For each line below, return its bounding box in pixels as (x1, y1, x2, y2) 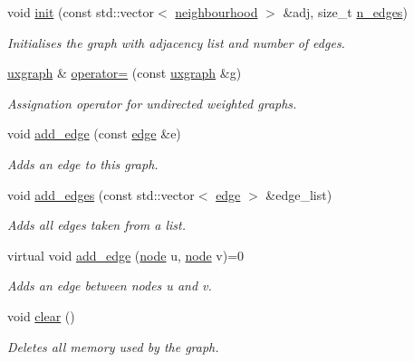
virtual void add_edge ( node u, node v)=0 (7, 245, 245, 264)
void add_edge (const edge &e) (7, 124, 181, 143)
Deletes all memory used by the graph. (7, 337, 219, 356)
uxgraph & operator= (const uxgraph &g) (7, 63, 242, 82)
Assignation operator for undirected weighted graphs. (7, 93, 297, 112)
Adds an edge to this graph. (7, 154, 159, 173)
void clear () (7, 306, 75, 325)
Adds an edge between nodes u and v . (7, 276, 212, 295)
